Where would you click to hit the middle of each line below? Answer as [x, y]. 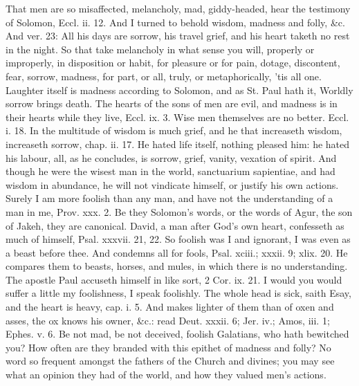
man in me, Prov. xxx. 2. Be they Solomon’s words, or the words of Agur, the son [179, 211]
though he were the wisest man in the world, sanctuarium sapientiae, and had [171, 171]
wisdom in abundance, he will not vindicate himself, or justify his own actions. [172, 184]
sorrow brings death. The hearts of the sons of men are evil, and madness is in [172, 103]
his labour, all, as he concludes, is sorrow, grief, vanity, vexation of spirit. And [171, 157]
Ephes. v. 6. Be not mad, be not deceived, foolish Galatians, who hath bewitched [177, 334]
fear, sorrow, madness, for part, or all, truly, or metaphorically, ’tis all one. [164, 76]
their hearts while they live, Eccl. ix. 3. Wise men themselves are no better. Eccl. [177, 117]
